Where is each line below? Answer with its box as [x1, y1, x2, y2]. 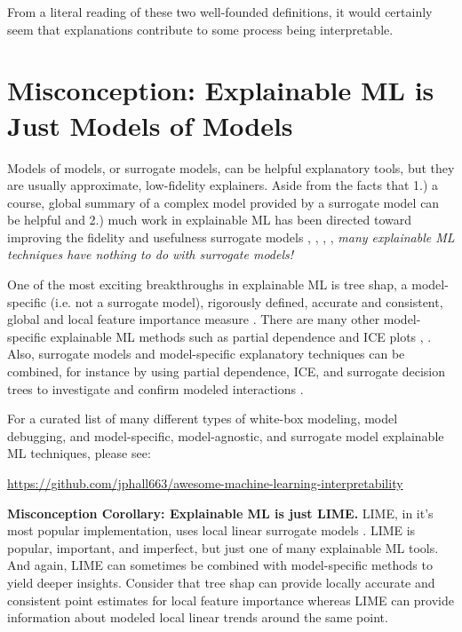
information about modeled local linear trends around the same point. [7, 608, 388, 627]
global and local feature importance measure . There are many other [7, 310, 380, 328]
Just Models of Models [7, 107, 293, 143]
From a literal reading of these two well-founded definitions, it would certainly [7, 3, 433, 20]
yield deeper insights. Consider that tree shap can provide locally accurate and [7, 573, 435, 591]
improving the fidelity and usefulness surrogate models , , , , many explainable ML [7, 227, 455, 246]
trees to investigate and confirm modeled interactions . [7, 379, 304, 398]
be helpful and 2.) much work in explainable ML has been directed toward [7, 210, 412, 229]
